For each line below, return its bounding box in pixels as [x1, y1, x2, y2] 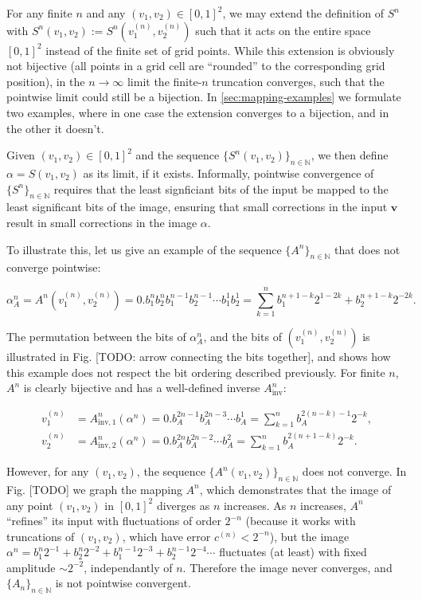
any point [6, 496, 53, 513]
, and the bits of [203, 328, 282, 345]
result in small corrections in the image [6, 214, 197, 230]
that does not [334, 241, 401, 257]
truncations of [6, 527, 75, 544]
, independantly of [84, 559, 173, 575]
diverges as [156, 496, 210, 513]
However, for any [6, 463, 89, 480]
